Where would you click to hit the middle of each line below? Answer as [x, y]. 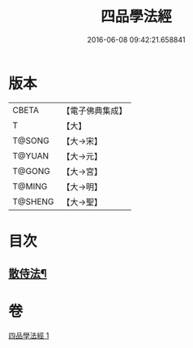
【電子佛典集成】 [94, 111]
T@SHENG [33, 202]
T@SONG [31, 141]
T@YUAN [31, 155]
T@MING [30, 186]
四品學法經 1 [29, 336]
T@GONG [31, 171]
